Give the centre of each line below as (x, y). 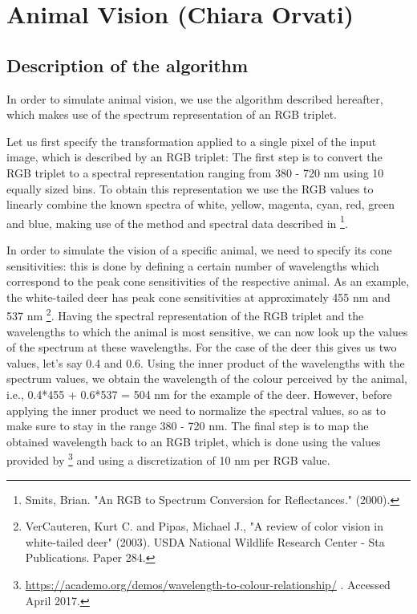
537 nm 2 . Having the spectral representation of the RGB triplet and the (185, 315)
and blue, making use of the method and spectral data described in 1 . (177, 222)
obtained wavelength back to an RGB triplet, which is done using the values (194, 441)
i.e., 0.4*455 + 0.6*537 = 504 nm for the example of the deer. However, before (199, 394)
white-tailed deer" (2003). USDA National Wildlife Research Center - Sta (205, 541)
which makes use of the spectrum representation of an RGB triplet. (172, 114)
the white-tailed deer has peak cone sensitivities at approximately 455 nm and (198, 297)
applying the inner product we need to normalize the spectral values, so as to (196, 410)
